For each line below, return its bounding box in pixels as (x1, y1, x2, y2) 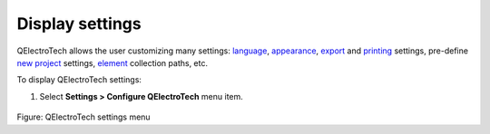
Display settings (16, 14, 142, 33)
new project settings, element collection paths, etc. (16, 57, 209, 68)
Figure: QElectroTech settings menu (16, 111, 151, 122)
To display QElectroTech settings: (16, 74, 142, 85)
